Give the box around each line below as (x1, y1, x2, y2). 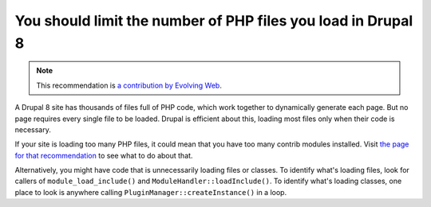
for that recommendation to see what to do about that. (14, 150, 193, 160)
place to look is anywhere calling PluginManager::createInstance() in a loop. (14, 187, 287, 197)
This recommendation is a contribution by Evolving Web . (36, 80, 223, 90)
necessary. (14, 124, 52, 135)
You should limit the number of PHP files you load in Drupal (14, 12, 413, 29)
